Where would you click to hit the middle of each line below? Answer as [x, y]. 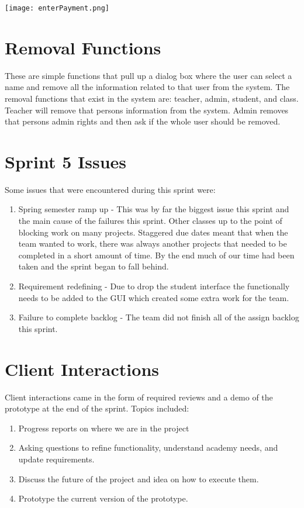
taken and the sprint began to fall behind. [94, 266]
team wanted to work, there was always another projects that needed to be [153, 243]
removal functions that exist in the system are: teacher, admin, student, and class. [152, 98]
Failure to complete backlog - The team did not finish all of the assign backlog [159, 317]
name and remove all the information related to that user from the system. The [147, 87]
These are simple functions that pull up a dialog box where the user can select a [148, 75]
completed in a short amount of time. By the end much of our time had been [156, 255]
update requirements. [56, 459]
